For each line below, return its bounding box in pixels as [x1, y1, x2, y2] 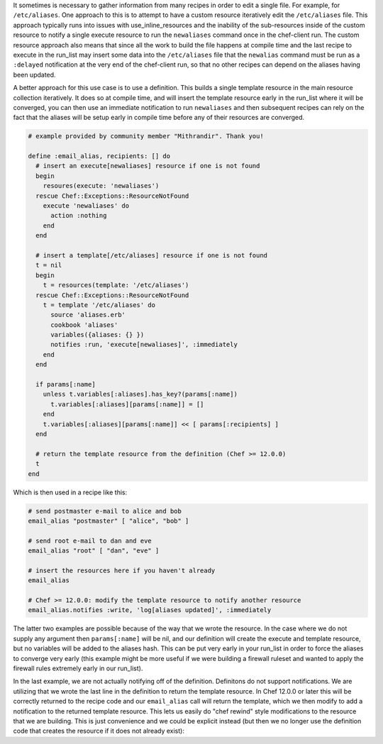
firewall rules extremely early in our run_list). [13, 664, 143, 672]
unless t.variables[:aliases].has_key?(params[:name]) [43, 390, 238, 399]
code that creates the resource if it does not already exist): [13, 727, 184, 735]
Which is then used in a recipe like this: [13, 488, 128, 496]
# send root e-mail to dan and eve [28, 536, 152, 545]
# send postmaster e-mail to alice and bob [28, 507, 182, 515]
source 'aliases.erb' [50, 311, 126, 319]
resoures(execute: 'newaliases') [43, 182, 160, 190]
